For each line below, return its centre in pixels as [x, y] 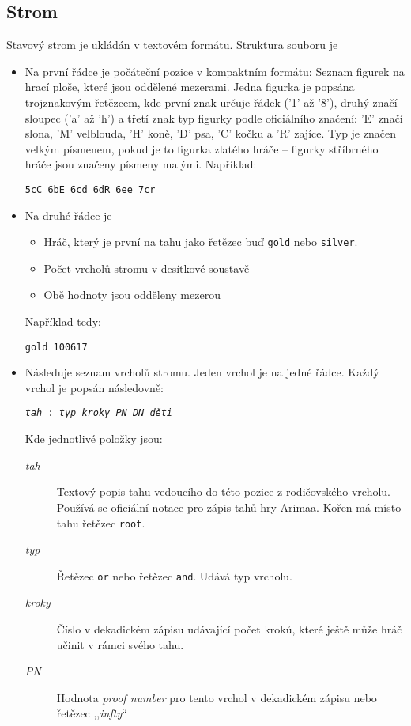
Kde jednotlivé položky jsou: [94, 439]
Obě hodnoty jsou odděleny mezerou [132, 295]
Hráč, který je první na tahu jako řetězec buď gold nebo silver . [201, 242]
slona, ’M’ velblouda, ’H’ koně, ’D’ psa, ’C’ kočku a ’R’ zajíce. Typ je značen [210, 133]
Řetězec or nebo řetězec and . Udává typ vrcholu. [174, 575]
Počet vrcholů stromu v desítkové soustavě [147, 268]
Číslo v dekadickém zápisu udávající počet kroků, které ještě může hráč [229, 629]
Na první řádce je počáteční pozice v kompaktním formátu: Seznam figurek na [215, 71]
